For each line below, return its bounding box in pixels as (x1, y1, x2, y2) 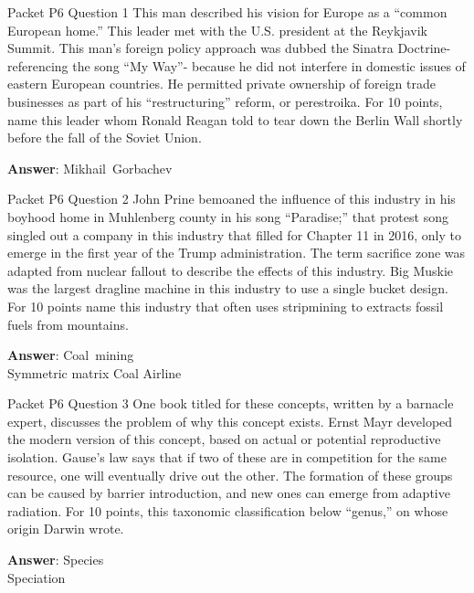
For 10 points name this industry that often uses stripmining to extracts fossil (7, 296, 444, 315)
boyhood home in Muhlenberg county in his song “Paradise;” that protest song (7, 206, 448, 226)
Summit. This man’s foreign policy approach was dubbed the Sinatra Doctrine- (7, 38, 451, 58)
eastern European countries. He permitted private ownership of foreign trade (7, 74, 436, 93)
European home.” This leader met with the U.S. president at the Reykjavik (7, 20, 427, 39)
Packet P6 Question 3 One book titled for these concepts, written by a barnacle (7, 394, 454, 413)
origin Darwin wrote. (7, 519, 124, 538)
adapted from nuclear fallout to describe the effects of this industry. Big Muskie (7, 260, 454, 280)
